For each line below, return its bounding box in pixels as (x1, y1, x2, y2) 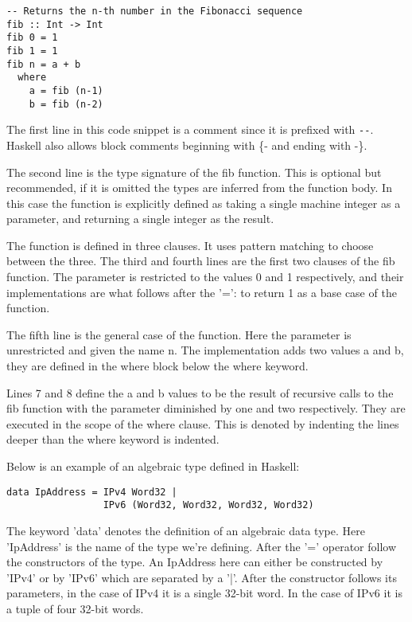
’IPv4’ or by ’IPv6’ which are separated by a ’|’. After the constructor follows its (6, 569, 397, 585)
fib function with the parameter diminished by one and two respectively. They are (6, 400, 406, 417)
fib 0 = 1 (6, 32, 58, 44)
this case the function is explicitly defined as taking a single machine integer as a (6, 194, 401, 211)
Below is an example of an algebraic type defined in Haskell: (6, 458, 300, 474)
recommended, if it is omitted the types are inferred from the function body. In (6, 179, 392, 196)
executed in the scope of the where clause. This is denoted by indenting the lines (6, 415, 399, 432)
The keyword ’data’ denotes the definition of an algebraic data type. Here (6, 522, 365, 538)
